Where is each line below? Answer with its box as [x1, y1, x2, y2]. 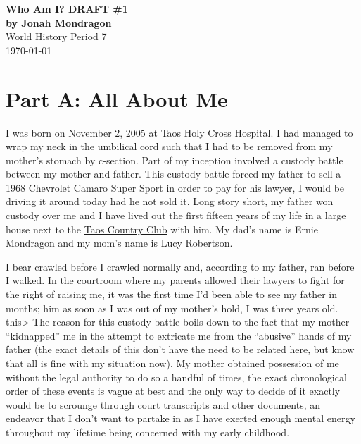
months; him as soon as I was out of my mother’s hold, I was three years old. [6, 300, 338, 315]
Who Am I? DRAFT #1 [6, 1, 128, 16]
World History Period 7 [6, 29, 107, 44]
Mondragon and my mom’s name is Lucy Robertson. [6, 235, 233, 250]
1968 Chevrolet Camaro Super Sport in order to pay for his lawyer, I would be [6, 180, 345, 195]
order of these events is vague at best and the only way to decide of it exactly [6, 383, 341, 398]
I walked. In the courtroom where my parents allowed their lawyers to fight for [6, 273, 345, 288]
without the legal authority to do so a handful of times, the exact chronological [6, 369, 347, 384]
